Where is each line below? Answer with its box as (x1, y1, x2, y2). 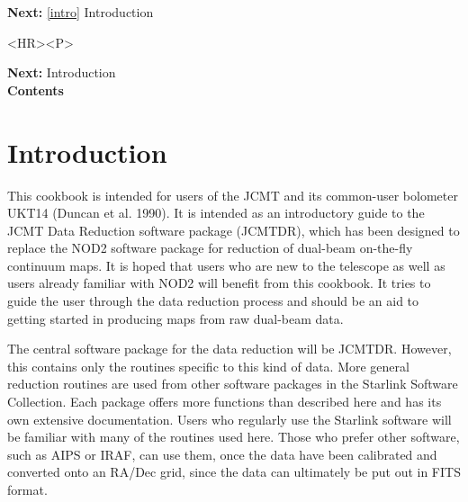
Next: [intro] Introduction (7, 3, 154, 21)
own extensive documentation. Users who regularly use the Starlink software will (7, 409, 452, 428)
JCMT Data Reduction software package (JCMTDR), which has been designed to (7, 220, 460, 239)
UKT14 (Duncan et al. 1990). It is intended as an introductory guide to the (7, 203, 425, 222)
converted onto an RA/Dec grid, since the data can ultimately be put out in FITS (7, 462, 461, 481)
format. (7, 480, 48, 498)
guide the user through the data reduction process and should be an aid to (7, 291, 419, 310)
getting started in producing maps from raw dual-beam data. (7, 309, 344, 327)
